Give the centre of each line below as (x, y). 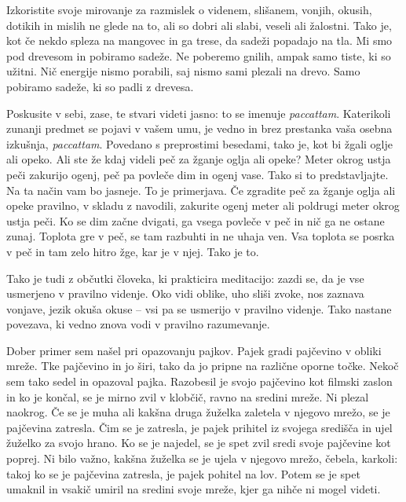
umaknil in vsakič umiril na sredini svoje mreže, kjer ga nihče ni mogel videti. (194, 489)
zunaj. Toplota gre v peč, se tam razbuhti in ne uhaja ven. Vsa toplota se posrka (201, 236)
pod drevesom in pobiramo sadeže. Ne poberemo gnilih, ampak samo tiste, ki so (199, 55)
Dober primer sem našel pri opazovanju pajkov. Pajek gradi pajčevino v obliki (194, 350)
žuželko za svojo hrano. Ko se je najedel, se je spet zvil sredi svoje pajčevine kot (199, 443)
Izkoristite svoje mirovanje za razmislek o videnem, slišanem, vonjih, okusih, (189, 9)
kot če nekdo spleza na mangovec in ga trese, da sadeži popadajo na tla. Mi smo (199, 40)
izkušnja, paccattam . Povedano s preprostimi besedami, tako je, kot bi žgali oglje (199, 143)
